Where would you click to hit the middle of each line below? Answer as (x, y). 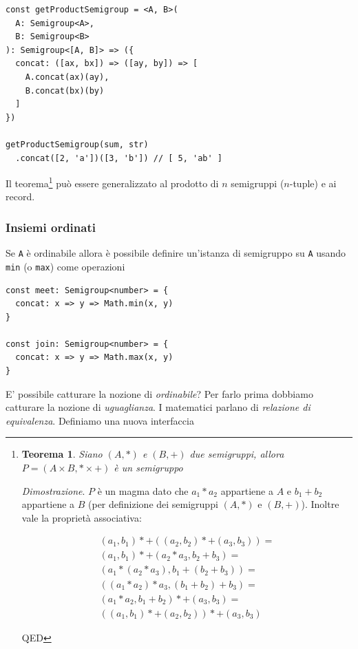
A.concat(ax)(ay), (67, 77)
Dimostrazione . (53, 490)
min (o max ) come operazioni (65, 266)
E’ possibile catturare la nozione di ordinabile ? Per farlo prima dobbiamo (159, 393)
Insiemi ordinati (51, 227)
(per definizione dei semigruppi (153, 504)
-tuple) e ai (313, 183)
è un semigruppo (148, 468)
